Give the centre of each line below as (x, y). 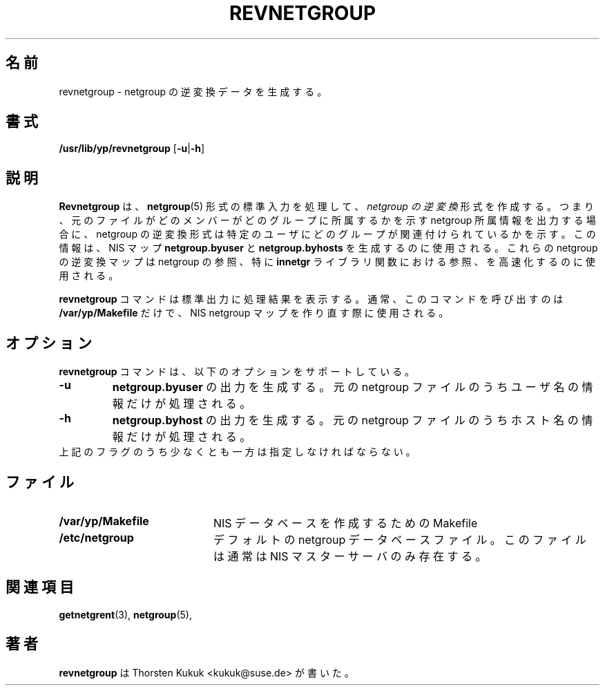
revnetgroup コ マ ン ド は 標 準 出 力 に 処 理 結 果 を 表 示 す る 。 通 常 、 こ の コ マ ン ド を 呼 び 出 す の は (311, 299)
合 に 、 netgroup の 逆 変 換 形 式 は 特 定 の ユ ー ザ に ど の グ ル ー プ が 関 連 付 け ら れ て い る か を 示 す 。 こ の (327, 234)
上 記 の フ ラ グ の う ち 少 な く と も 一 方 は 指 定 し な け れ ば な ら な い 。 (237, 452)
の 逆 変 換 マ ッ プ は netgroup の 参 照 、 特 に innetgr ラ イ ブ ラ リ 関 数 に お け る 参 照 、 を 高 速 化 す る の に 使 (327, 262)
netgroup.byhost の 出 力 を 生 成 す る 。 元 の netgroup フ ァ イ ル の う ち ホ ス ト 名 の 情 (353, 420)
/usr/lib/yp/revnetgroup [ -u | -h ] (132, 149)
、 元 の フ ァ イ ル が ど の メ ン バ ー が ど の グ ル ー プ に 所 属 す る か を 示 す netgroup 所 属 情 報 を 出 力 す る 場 (327, 220)
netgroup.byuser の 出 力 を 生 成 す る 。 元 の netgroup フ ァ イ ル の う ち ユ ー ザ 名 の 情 (353, 387)
